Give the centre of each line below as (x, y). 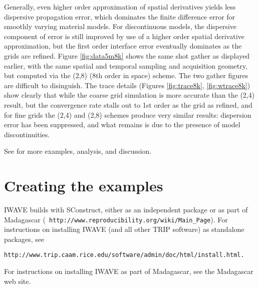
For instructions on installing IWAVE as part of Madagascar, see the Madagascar (129, 271)
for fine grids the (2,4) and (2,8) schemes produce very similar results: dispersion (128, 114)
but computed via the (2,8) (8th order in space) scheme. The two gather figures (126, 75)
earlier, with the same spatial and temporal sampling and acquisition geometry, (126, 65)
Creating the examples (84, 186)
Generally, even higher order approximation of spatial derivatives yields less (120, 7)
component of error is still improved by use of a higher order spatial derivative (124, 36)
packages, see (24, 239)
